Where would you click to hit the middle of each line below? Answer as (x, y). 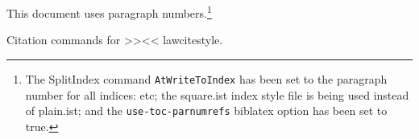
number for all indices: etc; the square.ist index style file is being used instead (217, 94)
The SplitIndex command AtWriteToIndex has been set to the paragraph (206, 78)
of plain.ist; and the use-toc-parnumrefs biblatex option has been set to (206, 110)
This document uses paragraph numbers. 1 (109, 12)
